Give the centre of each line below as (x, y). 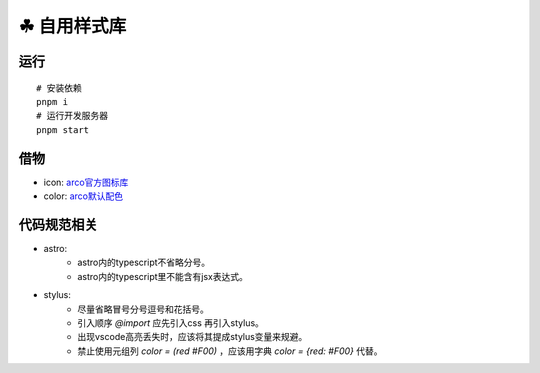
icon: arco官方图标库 (86, 182)
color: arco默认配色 (83, 196)
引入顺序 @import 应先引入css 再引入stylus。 (171, 322)
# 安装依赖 (59, 88)
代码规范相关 (58, 224)
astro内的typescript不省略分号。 (144, 262)
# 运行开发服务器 (72, 116)
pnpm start (63, 129)
